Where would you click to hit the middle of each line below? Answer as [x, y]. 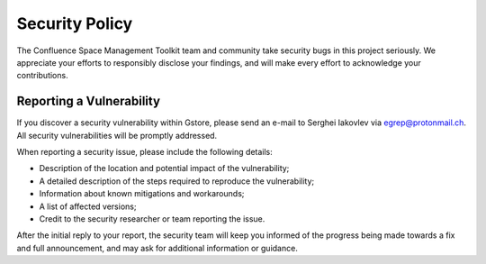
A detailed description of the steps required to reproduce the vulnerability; [177, 181]
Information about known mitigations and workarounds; [142, 194]
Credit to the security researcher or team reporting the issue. [152, 218]
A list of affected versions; [88, 206]
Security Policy [75, 23]
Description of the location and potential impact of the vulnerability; [164, 168]
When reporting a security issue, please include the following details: [145, 152]
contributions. [42, 76]
